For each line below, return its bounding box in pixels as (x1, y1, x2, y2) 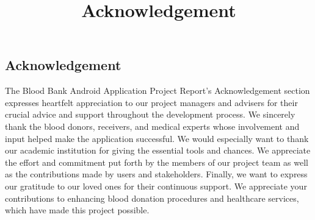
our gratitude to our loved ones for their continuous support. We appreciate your (5, 179, 307, 192)
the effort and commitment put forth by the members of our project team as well (5, 155, 308, 168)
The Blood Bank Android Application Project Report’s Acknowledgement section (5, 84, 310, 97)
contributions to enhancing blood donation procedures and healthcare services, (5, 191, 299, 204)
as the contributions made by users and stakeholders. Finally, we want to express (5, 168, 308, 180)
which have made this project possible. (5, 204, 150, 216)
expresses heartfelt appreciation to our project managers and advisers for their (5, 96, 298, 108)
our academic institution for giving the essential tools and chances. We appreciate (5, 144, 311, 157)
